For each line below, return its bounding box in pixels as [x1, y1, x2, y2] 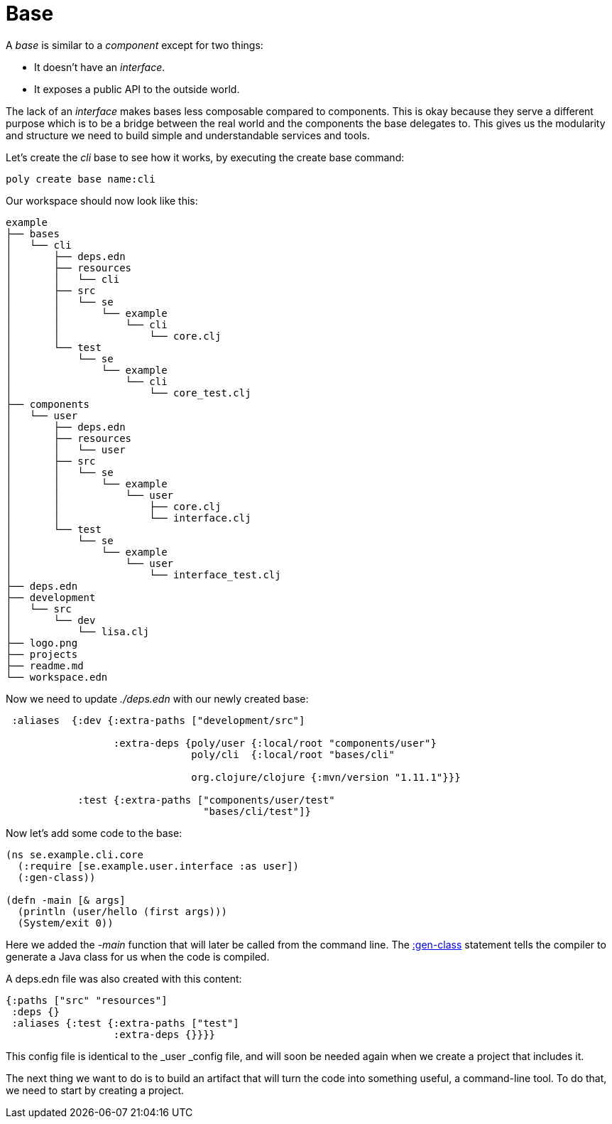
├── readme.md [6, 659, 84, 671]
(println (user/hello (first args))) [17, 905, 227, 917]
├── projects [6, 648, 78, 660]
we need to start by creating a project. [6, 1084, 185, 1096]
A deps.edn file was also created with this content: [6, 972, 242, 985]
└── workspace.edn [6, 671, 108, 683]
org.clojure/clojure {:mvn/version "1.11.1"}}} [191, 771, 461, 783]
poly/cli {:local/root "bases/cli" [191, 748, 395, 760]
